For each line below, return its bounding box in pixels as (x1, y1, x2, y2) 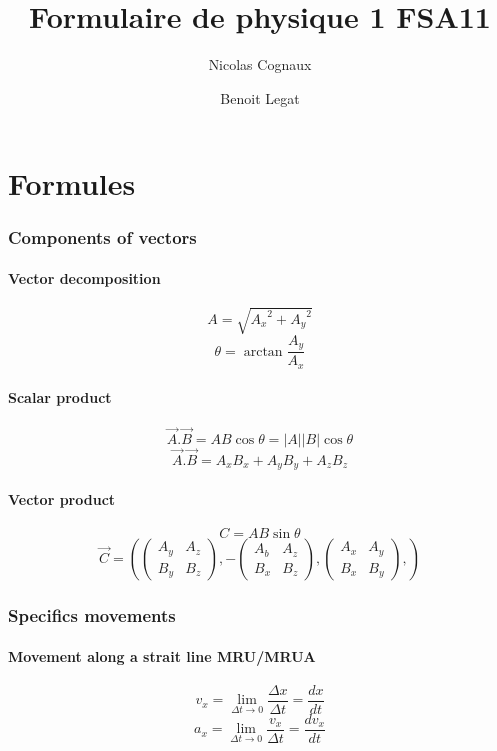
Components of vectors (8, 225, 197, 250)
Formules (8, 163, 136, 204)
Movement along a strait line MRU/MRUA (8, 645, 316, 666)
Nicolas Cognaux (208, 54, 312, 75)
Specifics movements (8, 603, 176, 628)
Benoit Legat (220, 87, 300, 108)
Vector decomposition (8, 267, 161, 288)
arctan (243, 344, 283, 359)
